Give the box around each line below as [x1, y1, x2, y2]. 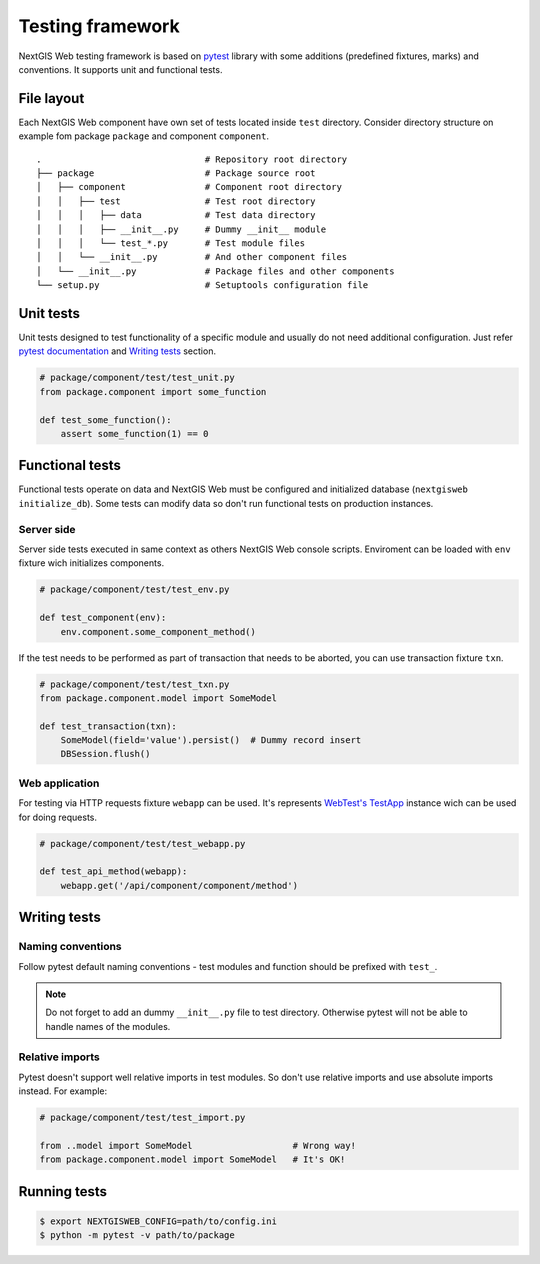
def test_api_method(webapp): [39, 866, 188, 877]
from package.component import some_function [39, 386, 267, 397]
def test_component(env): [39, 612, 167, 624]
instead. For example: [18, 1085, 108, 1097]
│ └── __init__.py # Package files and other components [36, 265, 395, 277]
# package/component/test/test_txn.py [39, 678, 230, 690]
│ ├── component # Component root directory [36, 181, 342, 193]
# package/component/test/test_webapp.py [39, 838, 246, 849]
